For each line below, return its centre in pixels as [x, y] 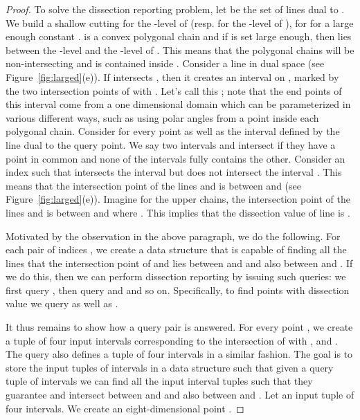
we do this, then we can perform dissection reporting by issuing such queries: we [176, 276]
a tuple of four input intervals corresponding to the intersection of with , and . [172, 340]
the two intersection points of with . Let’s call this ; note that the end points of [174, 90]
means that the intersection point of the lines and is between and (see [153, 185]
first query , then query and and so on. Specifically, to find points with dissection [178, 290]
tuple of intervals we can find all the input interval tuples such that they [159, 381]
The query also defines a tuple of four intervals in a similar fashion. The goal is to [179, 354]
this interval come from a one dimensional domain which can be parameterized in [178, 104]
